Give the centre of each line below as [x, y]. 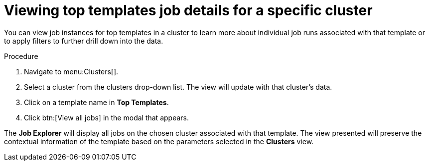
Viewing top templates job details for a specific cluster [188, 10]
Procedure [21, 56]
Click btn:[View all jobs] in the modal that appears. [106, 117]
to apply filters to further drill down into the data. [84, 41]
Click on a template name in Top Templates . [96, 102]
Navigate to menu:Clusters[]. [71, 71]
